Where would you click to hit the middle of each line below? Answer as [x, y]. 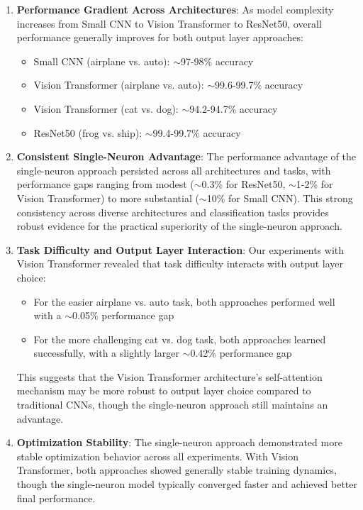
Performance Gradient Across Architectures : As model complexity [175, 9]
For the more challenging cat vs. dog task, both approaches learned [180, 339]
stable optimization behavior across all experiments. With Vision [157, 456]
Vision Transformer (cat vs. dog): [106, 108]
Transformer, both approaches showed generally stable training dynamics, [177, 470]
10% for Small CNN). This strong [280, 198]
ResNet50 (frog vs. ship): [88, 132]
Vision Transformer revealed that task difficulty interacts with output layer [180, 264]
